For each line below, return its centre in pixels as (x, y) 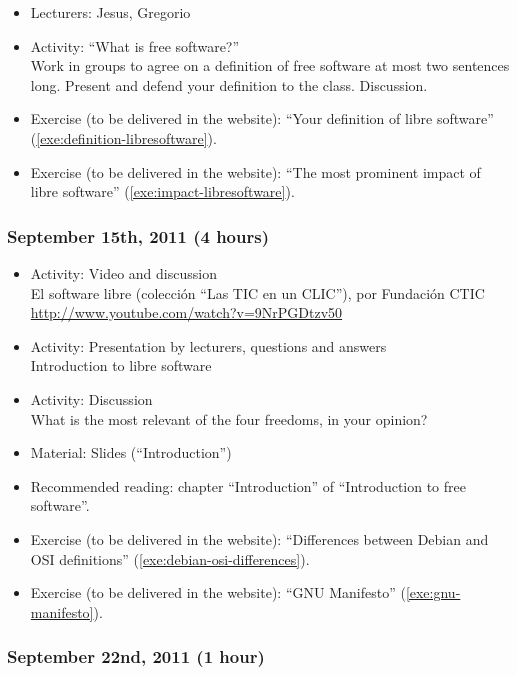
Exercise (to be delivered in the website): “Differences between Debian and (259, 538)
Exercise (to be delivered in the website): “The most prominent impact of (255, 171)
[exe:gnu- (433, 592)
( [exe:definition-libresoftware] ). (123, 137)
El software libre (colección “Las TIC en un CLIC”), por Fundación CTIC (257, 292)
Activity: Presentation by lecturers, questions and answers (208, 345)
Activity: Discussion (91, 398)
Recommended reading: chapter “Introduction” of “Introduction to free (248, 485)
